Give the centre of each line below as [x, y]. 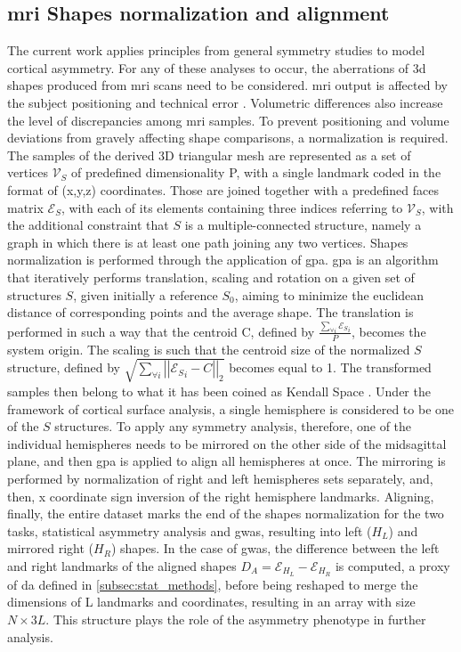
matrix [25, 207]
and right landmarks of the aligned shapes [122, 565]
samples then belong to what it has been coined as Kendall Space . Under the [219, 391]
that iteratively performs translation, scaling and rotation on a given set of [211, 277]
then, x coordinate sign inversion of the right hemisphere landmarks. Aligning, [221, 496]
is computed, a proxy [392, 565]
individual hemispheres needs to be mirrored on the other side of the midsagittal [227, 443]
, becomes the [388, 331]
